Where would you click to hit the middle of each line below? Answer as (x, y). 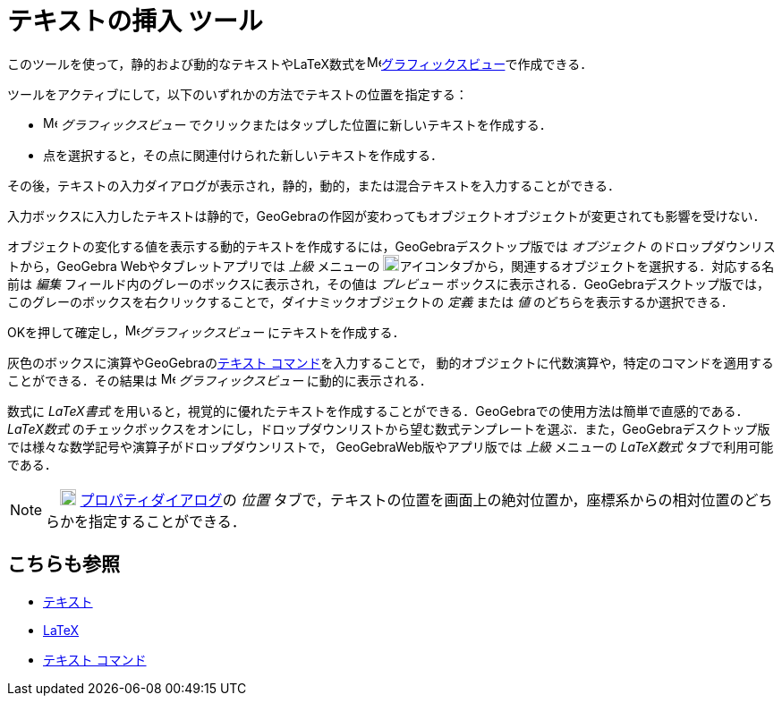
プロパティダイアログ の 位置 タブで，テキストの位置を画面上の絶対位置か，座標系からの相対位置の (412, 500)
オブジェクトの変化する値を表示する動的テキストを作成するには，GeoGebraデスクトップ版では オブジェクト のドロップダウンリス (391, 246)
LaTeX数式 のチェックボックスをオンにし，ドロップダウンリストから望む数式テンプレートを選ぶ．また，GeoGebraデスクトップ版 (389, 428)
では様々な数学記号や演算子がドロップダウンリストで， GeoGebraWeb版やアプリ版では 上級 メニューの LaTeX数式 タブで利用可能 (391, 446)
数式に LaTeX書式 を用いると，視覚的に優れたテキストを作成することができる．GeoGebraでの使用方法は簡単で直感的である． (378, 411)
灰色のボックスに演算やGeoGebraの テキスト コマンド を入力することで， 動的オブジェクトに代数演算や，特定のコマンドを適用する (391, 362)
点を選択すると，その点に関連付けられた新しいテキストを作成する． (243, 155)
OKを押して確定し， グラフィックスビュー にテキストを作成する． (206, 332)
